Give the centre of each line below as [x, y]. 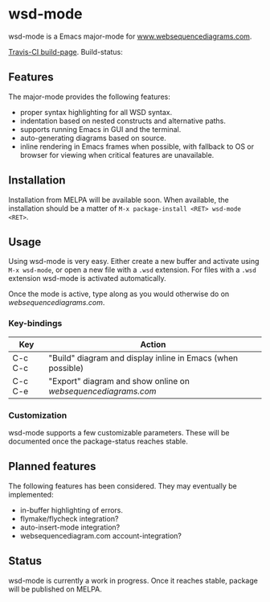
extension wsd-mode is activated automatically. [87, 278]
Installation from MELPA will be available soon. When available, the [119, 200]
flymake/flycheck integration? [69, 518]
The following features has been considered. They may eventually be [123, 486]
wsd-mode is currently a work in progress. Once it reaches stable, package [133, 580]
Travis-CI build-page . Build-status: [65, 52]
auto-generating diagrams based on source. [93, 138]
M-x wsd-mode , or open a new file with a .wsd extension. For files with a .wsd [133, 270]
